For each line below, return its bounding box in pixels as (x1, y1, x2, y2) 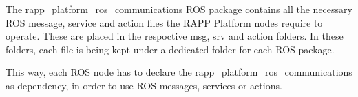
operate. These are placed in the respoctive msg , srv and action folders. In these (6, 29, 344, 43)
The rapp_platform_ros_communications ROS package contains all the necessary (6, 2, 352, 16)
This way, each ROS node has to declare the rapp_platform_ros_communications (6, 65, 352, 79)
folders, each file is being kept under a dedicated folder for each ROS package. (6, 42, 335, 56)
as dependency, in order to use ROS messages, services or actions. (6, 78, 282, 92)
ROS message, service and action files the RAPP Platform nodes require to (6, 15, 323, 29)
